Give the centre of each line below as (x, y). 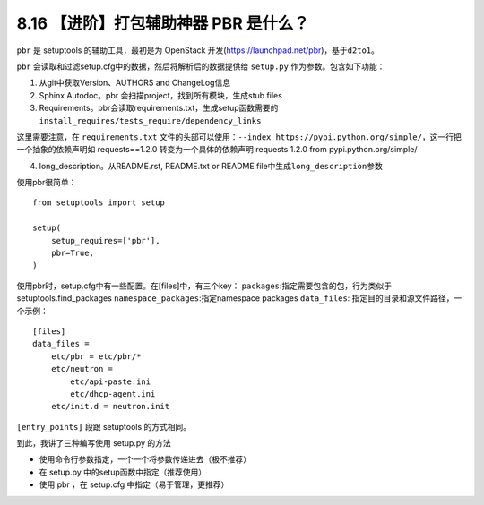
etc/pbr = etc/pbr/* (96, 356)
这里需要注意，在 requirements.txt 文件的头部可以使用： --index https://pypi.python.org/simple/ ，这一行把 (239, 137)
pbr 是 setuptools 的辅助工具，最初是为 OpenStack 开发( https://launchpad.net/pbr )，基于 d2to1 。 (198, 50)
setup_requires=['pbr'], (105, 240)
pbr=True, (72, 253)
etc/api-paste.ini (111, 381)
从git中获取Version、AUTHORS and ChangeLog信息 (135, 83)
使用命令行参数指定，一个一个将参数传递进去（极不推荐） (145, 459)
